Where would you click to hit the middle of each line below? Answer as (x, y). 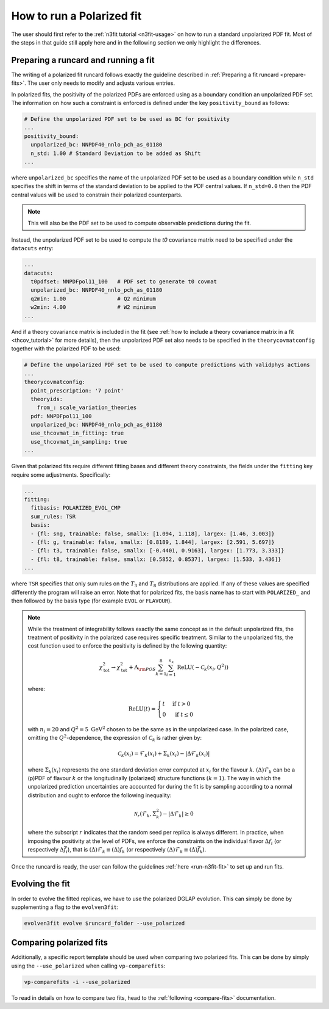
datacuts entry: (32, 248)
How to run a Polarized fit (76, 16)
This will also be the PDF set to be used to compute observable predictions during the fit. (140, 223)
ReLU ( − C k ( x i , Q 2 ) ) (203, 667)
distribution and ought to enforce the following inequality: (100, 795)
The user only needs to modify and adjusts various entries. (101, 83)
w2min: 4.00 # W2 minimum (94, 307)
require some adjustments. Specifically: (61, 475)
